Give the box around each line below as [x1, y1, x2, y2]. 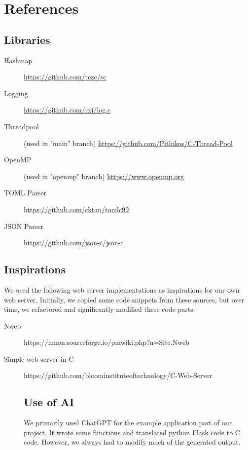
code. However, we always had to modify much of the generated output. [24, 437, 241, 447]
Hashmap [4, 55, 33, 65]
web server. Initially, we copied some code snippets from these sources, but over [4, 294, 245, 304]
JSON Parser [4, 221, 43, 231]
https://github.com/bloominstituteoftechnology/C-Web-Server [24, 370, 213, 380]
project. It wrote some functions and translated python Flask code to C [24, 427, 240, 437]
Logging [4, 88, 28, 98]
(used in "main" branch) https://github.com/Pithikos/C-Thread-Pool [24, 138, 233, 148]
